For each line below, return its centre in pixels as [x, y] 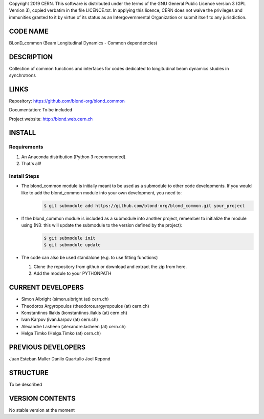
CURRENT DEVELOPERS [46, 287]
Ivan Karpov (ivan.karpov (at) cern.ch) [60, 319]
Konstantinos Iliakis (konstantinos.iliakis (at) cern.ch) [74, 313]
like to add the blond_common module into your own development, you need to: [101, 192]
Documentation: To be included [41, 110]
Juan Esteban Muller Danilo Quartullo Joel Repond [60, 359]
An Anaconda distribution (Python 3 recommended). [74, 157]
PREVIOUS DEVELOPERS [47, 347]
